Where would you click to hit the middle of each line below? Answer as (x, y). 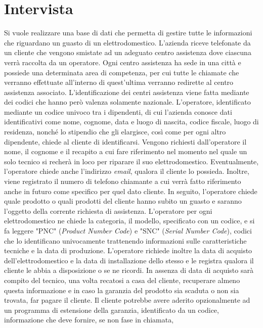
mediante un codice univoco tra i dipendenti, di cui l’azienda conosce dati (118, 111)
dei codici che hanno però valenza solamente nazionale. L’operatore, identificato (127, 102)
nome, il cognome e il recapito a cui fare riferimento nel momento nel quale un (126, 151)
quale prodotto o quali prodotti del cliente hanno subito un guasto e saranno (123, 201)
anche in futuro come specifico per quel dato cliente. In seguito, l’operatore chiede (131, 191)
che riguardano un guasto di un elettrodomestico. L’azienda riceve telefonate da (127, 42)
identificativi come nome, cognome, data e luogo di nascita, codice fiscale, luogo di (131, 122)
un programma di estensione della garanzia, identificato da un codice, (112, 310)
